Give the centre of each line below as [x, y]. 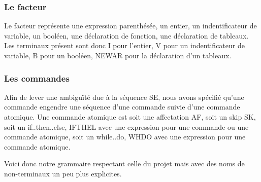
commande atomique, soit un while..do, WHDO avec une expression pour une [125, 137]
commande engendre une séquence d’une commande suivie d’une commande [122, 107]
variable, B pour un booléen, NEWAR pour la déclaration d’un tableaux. [118, 55]
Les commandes [37, 78]
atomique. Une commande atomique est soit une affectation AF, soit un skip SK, [130, 117]
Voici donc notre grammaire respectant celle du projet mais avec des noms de [124, 163]
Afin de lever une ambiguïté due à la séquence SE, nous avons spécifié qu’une [124, 97]
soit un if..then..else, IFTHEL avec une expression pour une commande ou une [126, 126]
